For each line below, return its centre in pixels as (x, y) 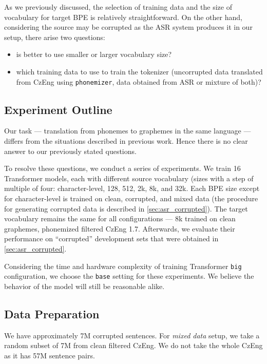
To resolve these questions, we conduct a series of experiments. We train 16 (122, 168)
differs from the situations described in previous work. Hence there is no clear (126, 141)
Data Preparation (52, 313)
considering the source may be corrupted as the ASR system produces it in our (128, 27)
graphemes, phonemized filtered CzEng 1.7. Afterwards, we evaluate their (120, 228)
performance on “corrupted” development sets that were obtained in (111, 238)
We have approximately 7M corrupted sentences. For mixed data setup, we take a (132, 335)
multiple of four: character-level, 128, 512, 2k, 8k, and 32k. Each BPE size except (132, 188)
